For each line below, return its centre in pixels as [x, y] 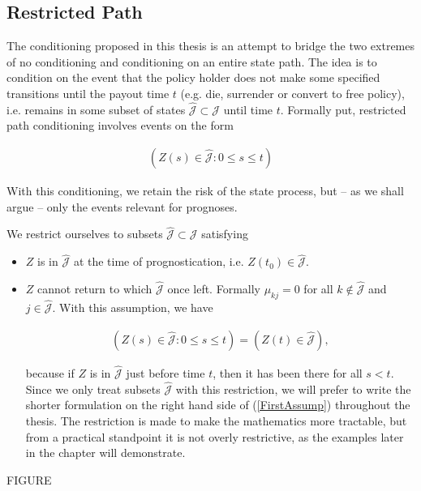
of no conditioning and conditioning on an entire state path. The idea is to [192, 61]
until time [248, 109]
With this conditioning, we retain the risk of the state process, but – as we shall [205, 191]
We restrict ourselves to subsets [85, 234]
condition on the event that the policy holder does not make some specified [193, 77]
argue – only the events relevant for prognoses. [122, 206]
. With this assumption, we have [133, 307]
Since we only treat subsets [93, 389]
